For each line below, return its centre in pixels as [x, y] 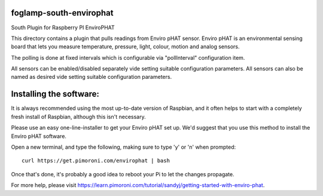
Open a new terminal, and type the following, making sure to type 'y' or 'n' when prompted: [124, 147]
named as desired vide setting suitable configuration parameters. [92, 77]
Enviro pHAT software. [39, 136]
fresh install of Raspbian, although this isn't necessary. [78, 117]
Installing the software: [55, 94]
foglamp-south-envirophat [62, 13]
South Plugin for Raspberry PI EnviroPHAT [63, 27]
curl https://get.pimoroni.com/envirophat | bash [96, 161]
